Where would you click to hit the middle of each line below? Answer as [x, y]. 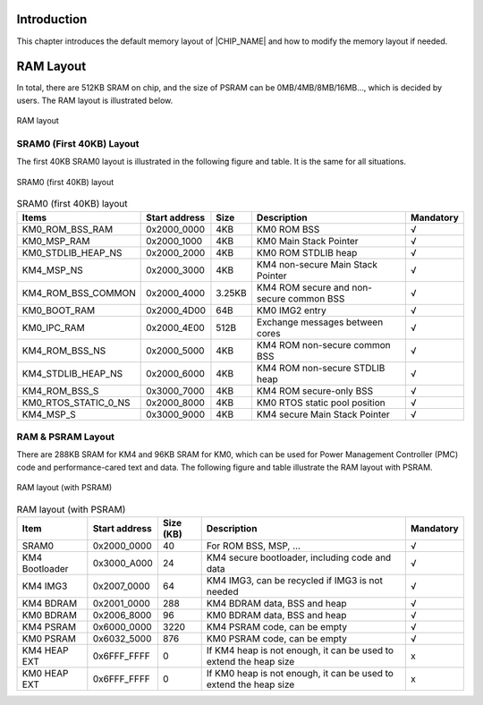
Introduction [52, 19]
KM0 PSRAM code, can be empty [277, 638]
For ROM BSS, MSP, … [254, 546]
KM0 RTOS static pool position [321, 403]
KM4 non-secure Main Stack [317, 264]
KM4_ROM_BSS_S [60, 391]
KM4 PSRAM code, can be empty [277, 626]
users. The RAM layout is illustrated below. [95, 100]
